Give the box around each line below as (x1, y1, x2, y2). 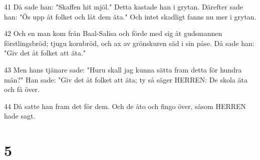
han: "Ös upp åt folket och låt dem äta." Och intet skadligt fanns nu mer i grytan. (4, 11, 256, 21)
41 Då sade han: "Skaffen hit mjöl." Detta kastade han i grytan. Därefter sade (4, 1, 243, 11)
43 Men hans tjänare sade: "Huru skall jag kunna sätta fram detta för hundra (4, 64, 242, 74)
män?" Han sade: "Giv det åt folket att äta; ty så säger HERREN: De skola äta (4, 74, 247, 84)
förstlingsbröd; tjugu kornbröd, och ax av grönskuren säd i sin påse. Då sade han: (4, 37, 254, 48)
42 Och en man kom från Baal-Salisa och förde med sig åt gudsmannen (4, 28, 222, 38)
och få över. (4, 84, 40, 94)
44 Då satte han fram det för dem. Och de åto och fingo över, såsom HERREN (4, 100, 246, 111)
